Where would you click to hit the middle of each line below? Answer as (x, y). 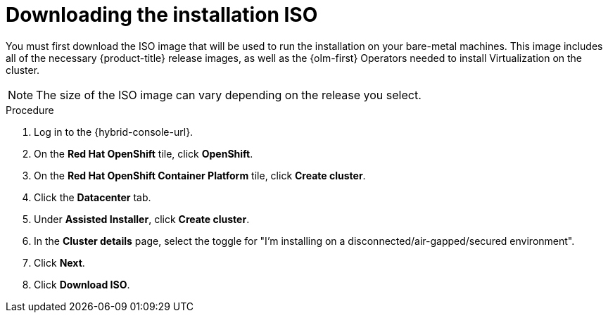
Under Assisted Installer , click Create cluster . (142, 219)
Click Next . (59, 262)
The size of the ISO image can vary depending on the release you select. (229, 95)
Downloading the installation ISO (162, 15)
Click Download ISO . (82, 284)
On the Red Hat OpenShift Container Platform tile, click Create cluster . (200, 175)
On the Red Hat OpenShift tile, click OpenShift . (144, 153)
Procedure (30, 110)
